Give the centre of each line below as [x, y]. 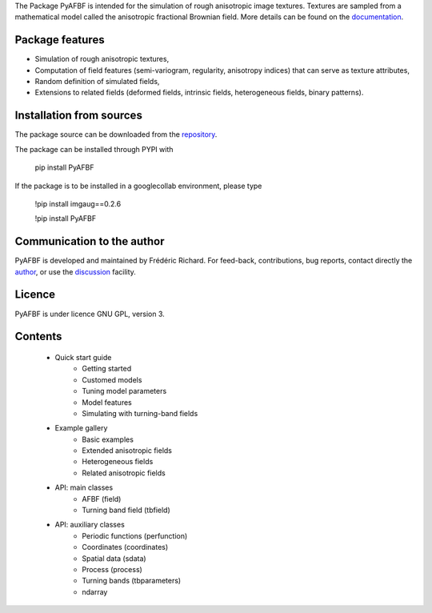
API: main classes [84, 487]
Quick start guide [83, 357]
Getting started [107, 369]
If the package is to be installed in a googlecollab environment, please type [138, 186]
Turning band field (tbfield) [126, 510]
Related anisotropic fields [124, 473]
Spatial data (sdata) [114, 558]
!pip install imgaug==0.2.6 [78, 203]
